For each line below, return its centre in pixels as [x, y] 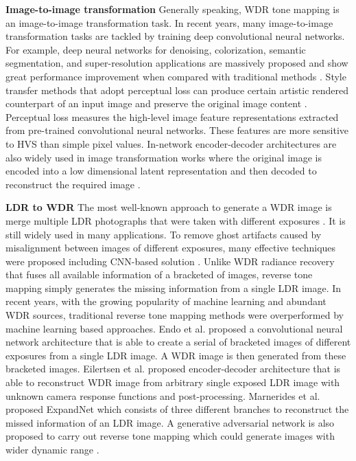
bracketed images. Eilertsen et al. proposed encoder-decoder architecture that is [173, 369]
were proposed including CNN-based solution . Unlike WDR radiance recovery [170, 261]
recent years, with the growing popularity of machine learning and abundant [166, 301]
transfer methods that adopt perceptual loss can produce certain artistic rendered [177, 90]
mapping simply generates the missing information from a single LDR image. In [174, 288]
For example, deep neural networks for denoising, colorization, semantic [156, 49]
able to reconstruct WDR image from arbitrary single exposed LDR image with [173, 382]
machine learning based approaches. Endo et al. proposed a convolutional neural [174, 328]
